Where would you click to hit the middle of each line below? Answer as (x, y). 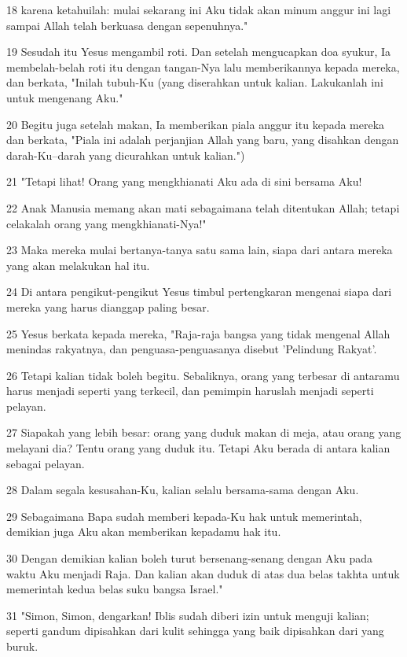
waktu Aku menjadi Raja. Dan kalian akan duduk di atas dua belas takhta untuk (203, 573)
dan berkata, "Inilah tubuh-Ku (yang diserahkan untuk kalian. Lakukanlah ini (195, 82)
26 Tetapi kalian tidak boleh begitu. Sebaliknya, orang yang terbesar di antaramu (203, 375)
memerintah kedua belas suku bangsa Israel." (115, 589)
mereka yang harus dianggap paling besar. (108, 306)
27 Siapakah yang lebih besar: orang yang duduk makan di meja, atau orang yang (204, 432)
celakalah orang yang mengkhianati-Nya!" (106, 223)
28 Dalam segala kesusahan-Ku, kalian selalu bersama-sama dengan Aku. (183, 490)
